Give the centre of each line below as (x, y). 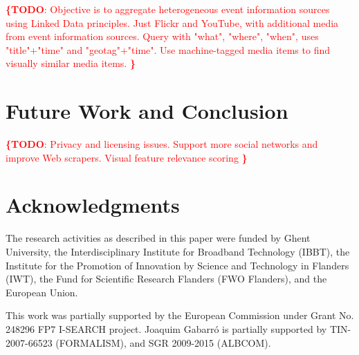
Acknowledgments (93, 205)
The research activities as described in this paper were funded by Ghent (158, 238)
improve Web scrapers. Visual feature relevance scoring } (127, 157)
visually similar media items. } (71, 63)
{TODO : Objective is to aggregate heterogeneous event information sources (168, 9)
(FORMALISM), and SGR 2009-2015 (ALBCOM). (163, 342)
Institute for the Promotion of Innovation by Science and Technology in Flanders (177, 265)
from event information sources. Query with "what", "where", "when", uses (162, 36)
